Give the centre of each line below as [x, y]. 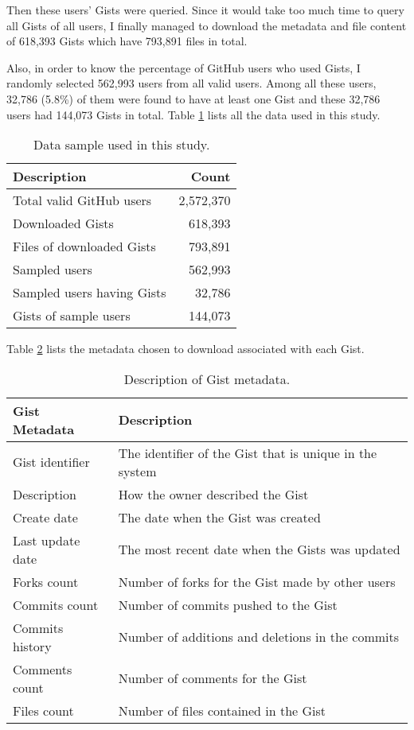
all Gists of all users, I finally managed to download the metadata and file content [207, 25]
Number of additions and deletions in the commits [259, 637]
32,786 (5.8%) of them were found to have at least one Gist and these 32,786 [193, 98]
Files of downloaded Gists [84, 247]
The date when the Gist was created [219, 517]
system [137, 471]
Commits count [56, 604]
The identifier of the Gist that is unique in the [248, 452]
